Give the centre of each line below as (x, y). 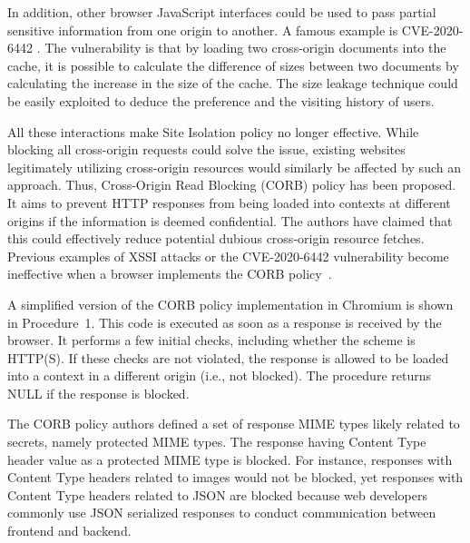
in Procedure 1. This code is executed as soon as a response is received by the (225, 322)
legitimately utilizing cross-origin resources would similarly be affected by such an (234, 167)
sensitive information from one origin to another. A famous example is (203, 30)
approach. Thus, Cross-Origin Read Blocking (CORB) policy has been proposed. (232, 185)
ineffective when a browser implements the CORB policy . (170, 274)
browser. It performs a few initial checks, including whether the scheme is (211, 340)
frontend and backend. (69, 531)
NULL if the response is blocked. (98, 393)
